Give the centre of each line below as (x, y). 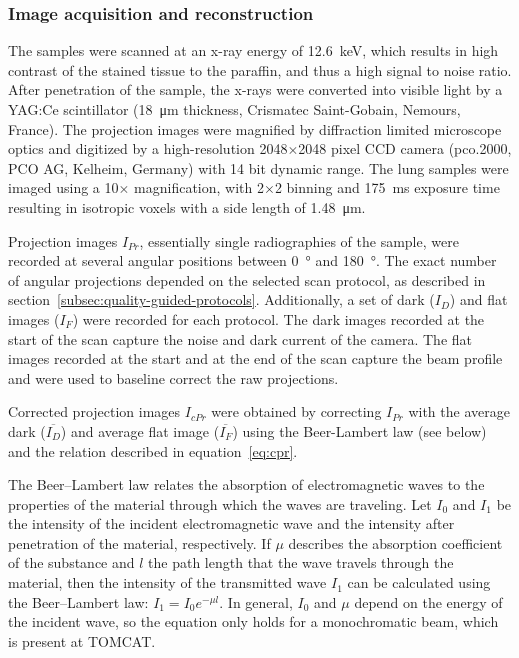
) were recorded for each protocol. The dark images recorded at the (278, 318)
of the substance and (71, 562)
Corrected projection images (94, 411)
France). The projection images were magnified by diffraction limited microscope (255, 128)
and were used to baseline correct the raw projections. (173, 377)
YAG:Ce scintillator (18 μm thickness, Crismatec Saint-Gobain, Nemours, (234, 109)
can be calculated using (419, 582)
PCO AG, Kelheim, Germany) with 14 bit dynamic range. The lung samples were (258, 167)
